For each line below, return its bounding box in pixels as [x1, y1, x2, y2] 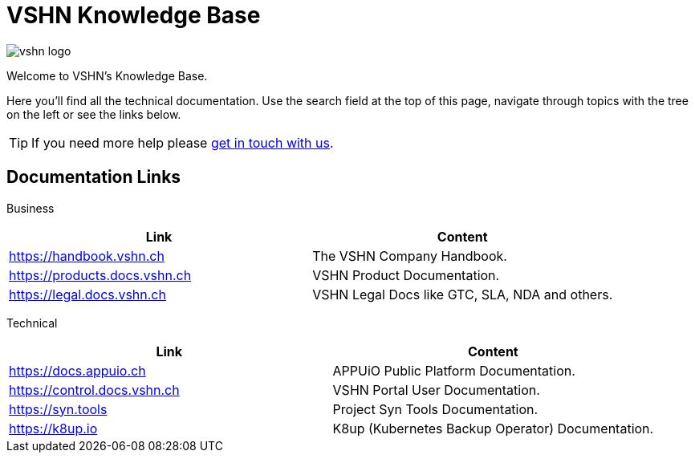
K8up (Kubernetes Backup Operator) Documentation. [332, 420, 654, 437]
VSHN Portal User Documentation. [332, 381, 540, 398]
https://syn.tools [9, 400, 108, 417]
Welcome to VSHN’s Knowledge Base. [6, 68, 208, 83]
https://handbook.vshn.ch [9, 247, 165, 264]
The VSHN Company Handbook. [312, 247, 507, 264]
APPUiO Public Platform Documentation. [332, 362, 575, 379]
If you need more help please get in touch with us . [31, 134, 334, 151]
